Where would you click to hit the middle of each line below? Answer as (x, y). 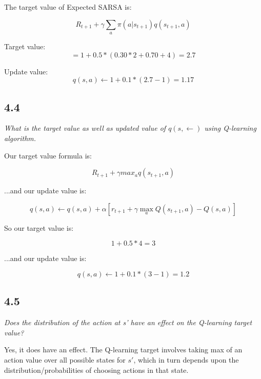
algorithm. (20, 138)
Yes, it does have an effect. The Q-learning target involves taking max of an (123, 350)
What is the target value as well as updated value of (85, 128)
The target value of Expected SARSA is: (68, 7)
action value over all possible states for (65, 359)
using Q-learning (230, 128)
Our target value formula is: (48, 155)
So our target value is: (39, 227)
